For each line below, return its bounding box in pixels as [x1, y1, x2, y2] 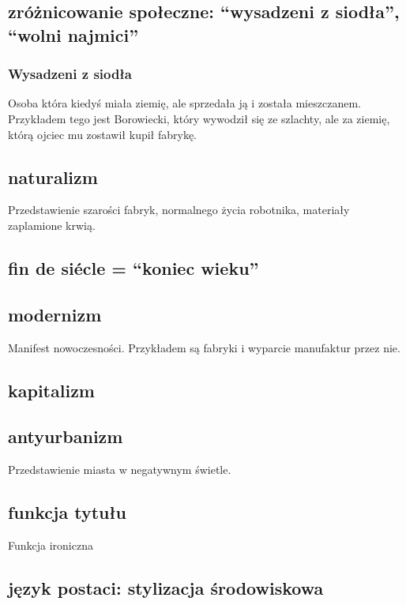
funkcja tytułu [8, 500, 126, 524]
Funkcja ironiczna [8, 536, 93, 553]
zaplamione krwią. [8, 216, 96, 233]
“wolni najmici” [8, 22, 139, 47]
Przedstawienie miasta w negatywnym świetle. [8, 461, 231, 478]
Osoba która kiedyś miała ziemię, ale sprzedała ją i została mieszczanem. [8, 95, 361, 111]
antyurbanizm [8, 424, 123, 449]
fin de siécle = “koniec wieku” [8, 255, 259, 280]
